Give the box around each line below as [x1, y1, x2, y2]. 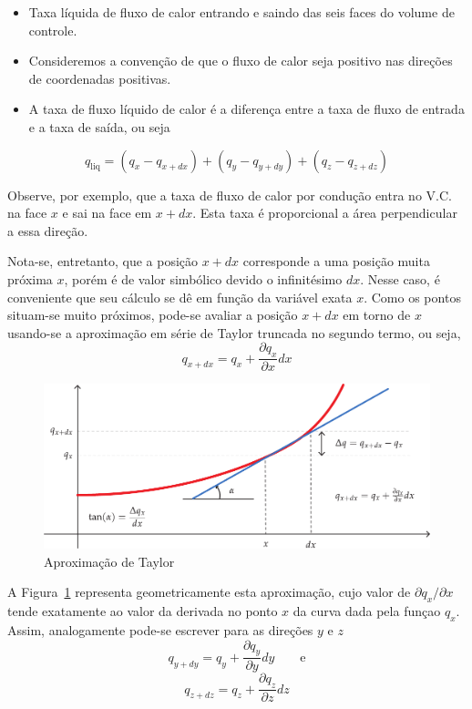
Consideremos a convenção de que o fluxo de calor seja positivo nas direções [28, 51, 453, 70]
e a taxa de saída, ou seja [28, 117, 170, 136]
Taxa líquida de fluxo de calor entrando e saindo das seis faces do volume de [28, 3, 455, 21]
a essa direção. [7, 221, 88, 240]
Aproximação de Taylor [44, 551, 175, 570]
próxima [7, 269, 53, 288]
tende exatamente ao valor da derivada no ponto [7, 601, 278, 621]
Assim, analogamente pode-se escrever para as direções [7, 620, 313, 639]
